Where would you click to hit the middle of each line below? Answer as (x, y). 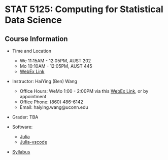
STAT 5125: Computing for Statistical (84, 9)
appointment (33, 96)
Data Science (33, 20)
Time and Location (32, 51)
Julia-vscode (33, 142)
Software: (22, 127)
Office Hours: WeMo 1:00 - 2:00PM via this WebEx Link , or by (84, 91)
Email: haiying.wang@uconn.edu (54, 107)
